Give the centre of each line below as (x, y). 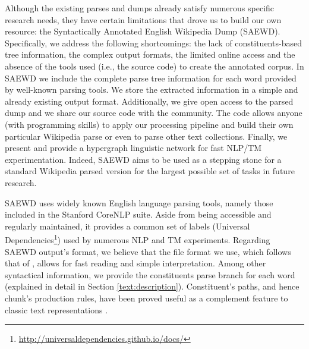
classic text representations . (56, 309)
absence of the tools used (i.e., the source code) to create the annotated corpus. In (154, 66)
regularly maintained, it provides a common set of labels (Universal (127, 226)
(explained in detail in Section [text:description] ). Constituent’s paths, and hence (152, 286)
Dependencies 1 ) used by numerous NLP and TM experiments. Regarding (138, 239)
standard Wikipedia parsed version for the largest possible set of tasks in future (150, 171)
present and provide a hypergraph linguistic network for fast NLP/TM (133, 148)
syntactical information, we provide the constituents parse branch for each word (150, 274)
